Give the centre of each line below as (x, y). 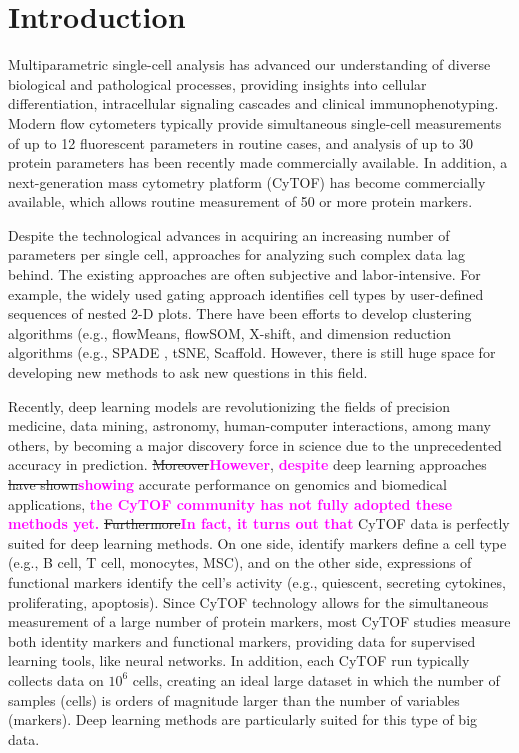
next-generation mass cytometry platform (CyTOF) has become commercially (247, 181)
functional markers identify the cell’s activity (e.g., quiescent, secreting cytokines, (257, 581)
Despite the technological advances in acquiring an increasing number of (229, 234)
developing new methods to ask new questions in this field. (188, 372)
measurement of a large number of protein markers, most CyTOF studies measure (259, 621)
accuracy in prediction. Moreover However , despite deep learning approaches (247, 464)
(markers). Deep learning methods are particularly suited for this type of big (243, 719)
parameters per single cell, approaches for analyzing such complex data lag (237, 254)
